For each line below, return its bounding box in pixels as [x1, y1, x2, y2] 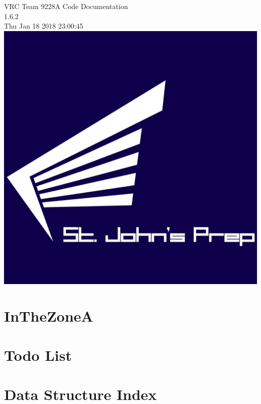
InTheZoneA [4, 305, 93, 326]
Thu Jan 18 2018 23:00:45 [4, 21, 83, 31]
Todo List [4, 344, 72, 365]
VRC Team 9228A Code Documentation [4, 1, 128, 11]
